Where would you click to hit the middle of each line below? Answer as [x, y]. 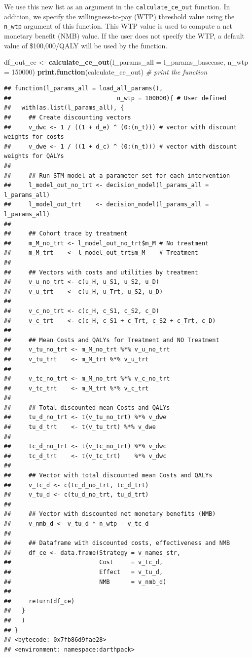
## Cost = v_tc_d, [84, 562]
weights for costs [34, 137]
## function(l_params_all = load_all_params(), [84, 89]
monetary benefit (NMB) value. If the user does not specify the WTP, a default [124, 35]
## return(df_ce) [39, 601]
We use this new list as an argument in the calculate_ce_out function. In [117, 6]
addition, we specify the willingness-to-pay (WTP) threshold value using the [119, 16]
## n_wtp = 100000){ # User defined [115, 98]
